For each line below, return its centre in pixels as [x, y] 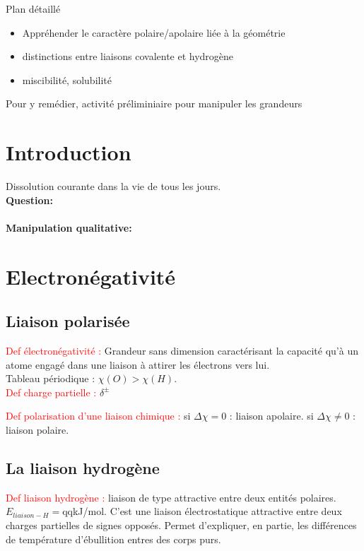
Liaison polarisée [68, 321]
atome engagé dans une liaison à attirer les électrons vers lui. [138, 364]
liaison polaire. [37, 430]
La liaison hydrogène [83, 468]
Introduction [69, 152]
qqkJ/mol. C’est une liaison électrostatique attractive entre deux [202, 511]
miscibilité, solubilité [67, 79]
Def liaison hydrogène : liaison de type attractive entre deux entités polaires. [171, 497]
